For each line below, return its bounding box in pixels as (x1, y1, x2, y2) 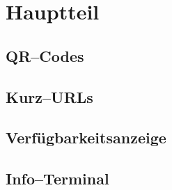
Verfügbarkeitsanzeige (6, 127, 166, 148)
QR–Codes (6, 45, 84, 66)
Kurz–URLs (6, 86, 93, 107)
